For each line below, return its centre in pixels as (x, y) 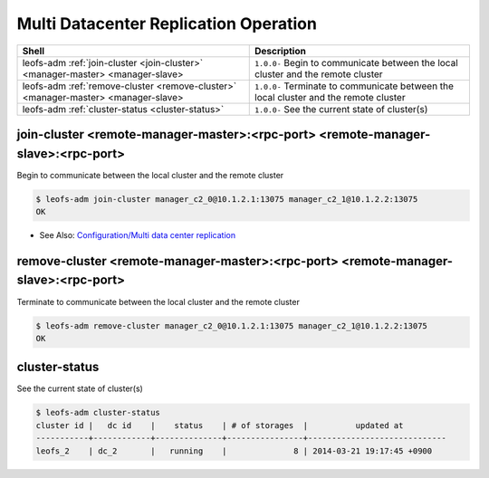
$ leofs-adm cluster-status (98, 413)
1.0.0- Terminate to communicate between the (355, 86)
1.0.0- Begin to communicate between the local (357, 62)
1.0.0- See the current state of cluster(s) (341, 109)
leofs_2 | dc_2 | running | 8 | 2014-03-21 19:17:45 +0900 (234, 451)
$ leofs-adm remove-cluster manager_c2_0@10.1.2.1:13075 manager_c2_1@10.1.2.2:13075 (231, 325)
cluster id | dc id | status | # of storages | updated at (220, 425)
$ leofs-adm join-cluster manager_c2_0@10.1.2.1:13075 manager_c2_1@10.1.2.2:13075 (227, 199)
